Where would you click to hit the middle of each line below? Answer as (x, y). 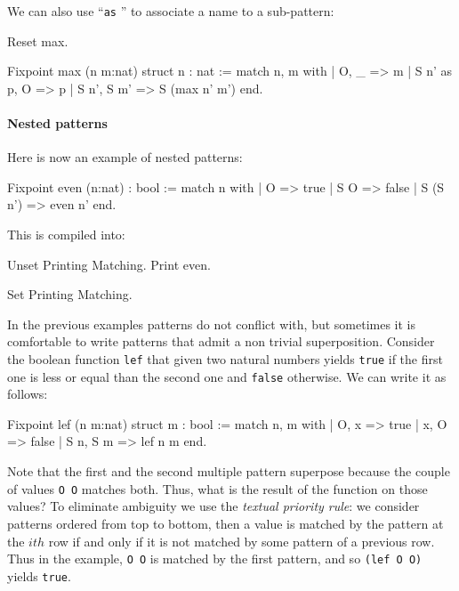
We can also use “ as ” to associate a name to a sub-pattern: (171, 11)
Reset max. (38, 40)
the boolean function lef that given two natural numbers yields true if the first (225, 358)
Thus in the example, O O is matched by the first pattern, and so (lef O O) (215, 559)
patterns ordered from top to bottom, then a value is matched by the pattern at (225, 523)
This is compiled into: (66, 235)
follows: (28, 394)
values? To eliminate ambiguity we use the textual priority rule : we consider (213, 506)
